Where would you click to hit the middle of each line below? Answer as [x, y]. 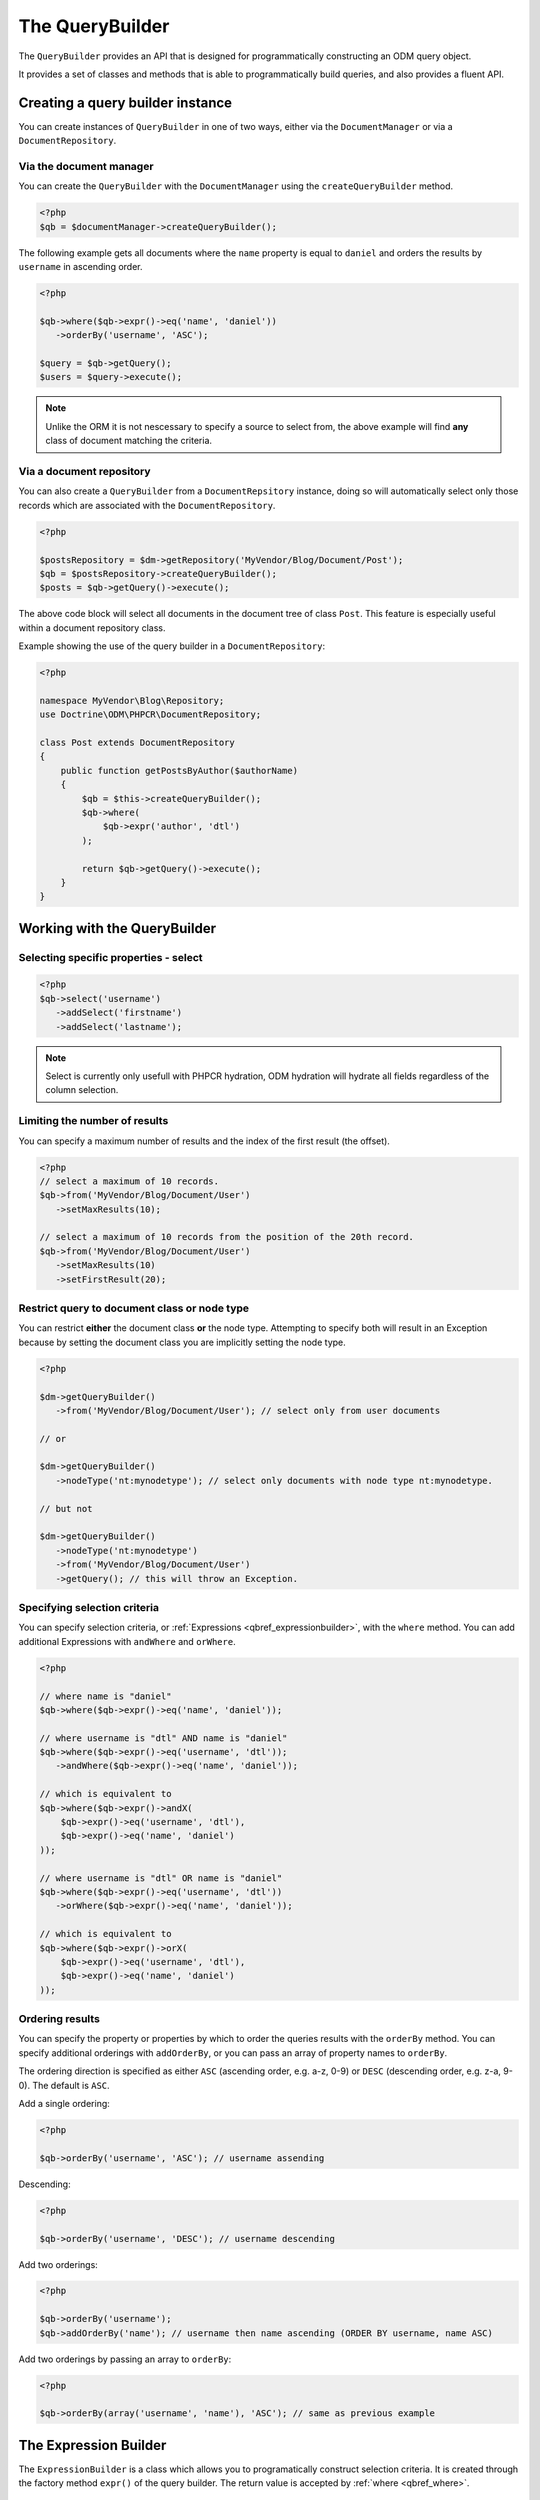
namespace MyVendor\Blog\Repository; [132, 700]
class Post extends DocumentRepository [137, 742]
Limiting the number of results [93, 1121]
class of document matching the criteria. [129, 441]
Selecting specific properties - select [111, 957]
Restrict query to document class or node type [134, 1308]
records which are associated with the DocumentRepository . [147, 505]
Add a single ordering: [64, 2103]
